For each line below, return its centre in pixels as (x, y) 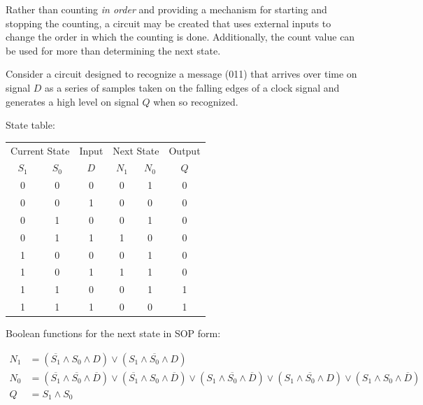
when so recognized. (196, 101)
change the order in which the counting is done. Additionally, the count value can (180, 37)
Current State (40, 150)
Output (185, 150)
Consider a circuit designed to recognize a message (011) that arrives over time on (181, 74)
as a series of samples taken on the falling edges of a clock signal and (192, 87)
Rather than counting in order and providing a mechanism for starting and (166, 9)
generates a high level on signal (72, 101)
